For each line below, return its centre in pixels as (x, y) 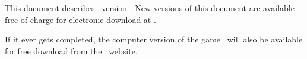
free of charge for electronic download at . (80, 19)
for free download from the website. (71, 50)
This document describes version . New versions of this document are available (150, 8)
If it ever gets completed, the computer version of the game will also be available (154, 39)
